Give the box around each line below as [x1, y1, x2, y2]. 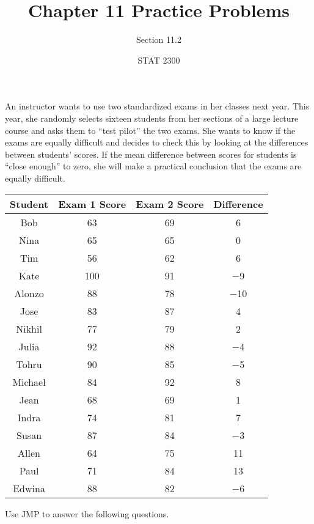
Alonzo [14, 286, 44, 301]
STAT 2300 [137, 53, 180, 66]
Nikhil [16, 322, 42, 336]
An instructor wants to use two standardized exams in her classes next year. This [5, 100, 310, 113]
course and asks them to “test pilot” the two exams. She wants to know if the [5, 124, 296, 136]
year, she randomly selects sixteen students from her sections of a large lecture [5, 111, 299, 124]
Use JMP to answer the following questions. [5, 507, 169, 520]
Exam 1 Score [58, 197, 126, 212]
